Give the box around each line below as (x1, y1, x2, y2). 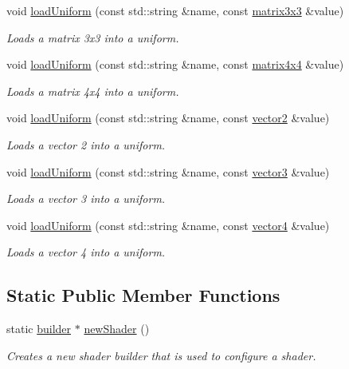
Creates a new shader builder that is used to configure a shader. (6, 347, 316, 363)
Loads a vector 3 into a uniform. (6, 190, 166, 207)
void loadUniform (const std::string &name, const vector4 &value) (6, 216, 330, 233)
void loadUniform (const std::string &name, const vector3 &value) (6, 163, 330, 180)
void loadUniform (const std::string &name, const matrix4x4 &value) (6, 56, 344, 73)
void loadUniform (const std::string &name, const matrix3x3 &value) (6, 2, 344, 18)
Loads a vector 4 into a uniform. (6, 244, 166, 260)
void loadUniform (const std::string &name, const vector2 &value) (6, 109, 330, 126)
